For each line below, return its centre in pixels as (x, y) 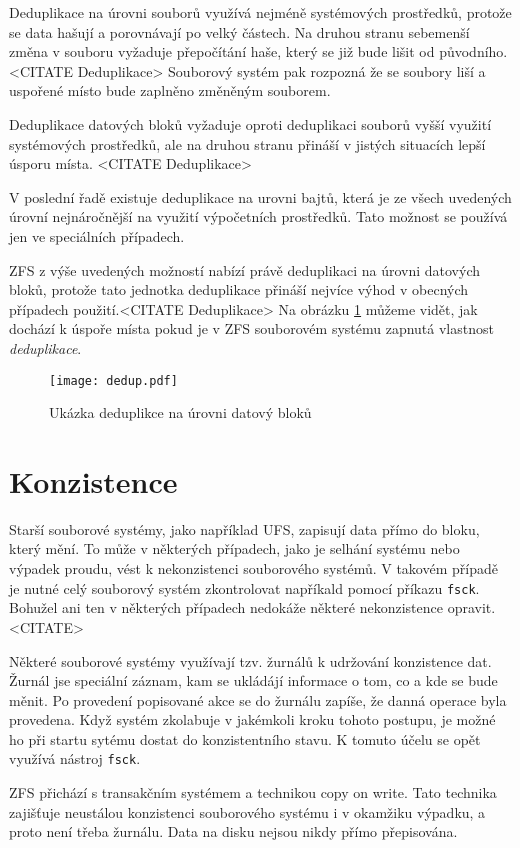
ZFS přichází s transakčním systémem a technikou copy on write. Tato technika (253, 792)
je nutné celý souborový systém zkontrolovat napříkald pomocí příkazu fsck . (244, 587)
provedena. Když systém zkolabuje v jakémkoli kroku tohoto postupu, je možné (252, 719)
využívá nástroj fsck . (75, 758)
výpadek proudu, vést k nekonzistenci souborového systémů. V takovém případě (253, 568)
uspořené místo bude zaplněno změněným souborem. (170, 90)
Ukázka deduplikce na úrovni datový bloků (180, 412)
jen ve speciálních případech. (97, 235)
